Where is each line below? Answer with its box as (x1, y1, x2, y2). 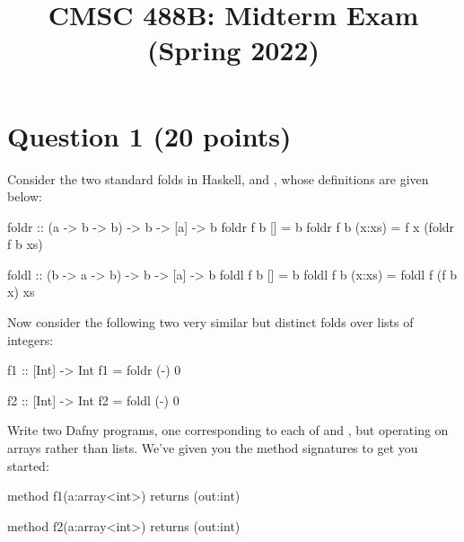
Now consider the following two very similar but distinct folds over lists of (7, 313, 414, 332)
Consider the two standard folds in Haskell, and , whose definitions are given (7, 169, 429, 188)
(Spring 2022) (146, 31, 320, 68)
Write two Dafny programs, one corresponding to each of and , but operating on (7, 421, 449, 440)
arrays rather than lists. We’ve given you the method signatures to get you (7, 439, 418, 458)
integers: (7, 330, 54, 349)
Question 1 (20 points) (7, 117, 292, 154)
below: (7, 187, 42, 206)
